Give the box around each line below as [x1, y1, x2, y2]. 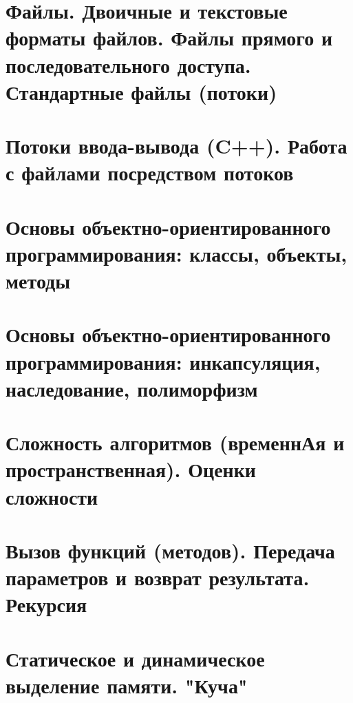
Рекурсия [6, 590, 87, 618]
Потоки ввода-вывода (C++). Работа [6, 132, 347, 160]
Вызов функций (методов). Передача [6, 536, 335, 564]
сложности [6, 482, 98, 510]
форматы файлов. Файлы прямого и [6, 23, 333, 52]
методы [6, 266, 71, 295]
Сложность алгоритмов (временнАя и [6, 428, 345, 457]
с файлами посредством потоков [6, 158, 294, 187]
